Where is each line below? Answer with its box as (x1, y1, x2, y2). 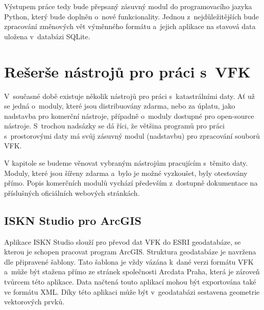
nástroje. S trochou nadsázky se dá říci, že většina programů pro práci (4, 120, 225, 131)
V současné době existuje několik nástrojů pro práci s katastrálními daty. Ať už (4, 90, 255, 101)
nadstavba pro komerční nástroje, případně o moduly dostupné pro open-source (4, 110, 254, 121)
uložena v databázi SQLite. (4, 31, 90, 41)
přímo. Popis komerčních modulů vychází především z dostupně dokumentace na (4, 177, 258, 188)
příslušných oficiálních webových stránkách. (4, 187, 140, 198)
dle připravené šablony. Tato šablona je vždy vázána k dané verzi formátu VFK (4, 256, 254, 267)
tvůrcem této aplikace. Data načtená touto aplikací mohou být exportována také (4, 276, 256, 287)
